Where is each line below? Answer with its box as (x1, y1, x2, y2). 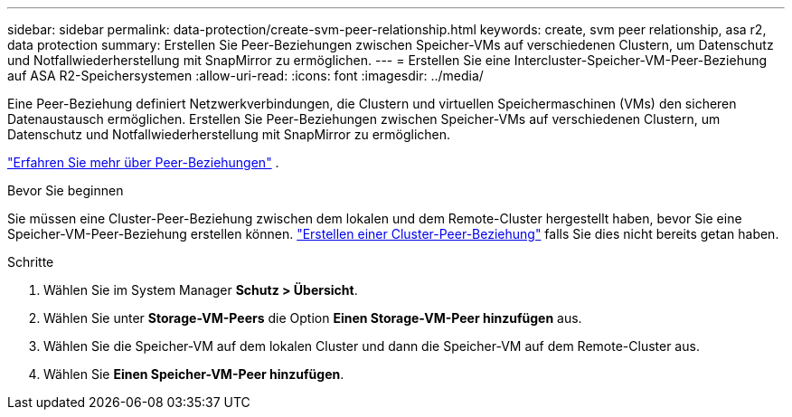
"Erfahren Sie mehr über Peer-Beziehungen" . (7, 155, 279, 170)
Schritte (7, 254, 54, 270)
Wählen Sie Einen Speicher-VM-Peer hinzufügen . (43, 366, 344, 382)
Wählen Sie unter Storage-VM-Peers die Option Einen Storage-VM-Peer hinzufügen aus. (43, 310, 582, 326)
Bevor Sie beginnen (7, 183, 124, 198)
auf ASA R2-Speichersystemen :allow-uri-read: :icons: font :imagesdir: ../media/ (7, 68, 484, 83)
